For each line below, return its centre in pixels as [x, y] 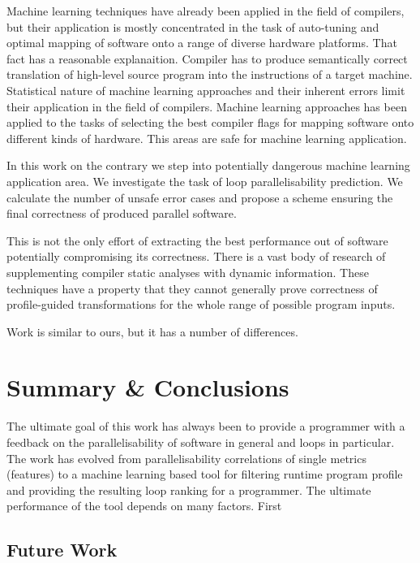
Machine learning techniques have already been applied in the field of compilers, [206, 11]
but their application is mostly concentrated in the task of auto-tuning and [193, 26]
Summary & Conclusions [148, 387]
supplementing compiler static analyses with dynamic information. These [188, 272]
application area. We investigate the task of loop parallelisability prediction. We [205, 181]
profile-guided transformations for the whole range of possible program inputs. [201, 304]
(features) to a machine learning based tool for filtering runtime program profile [205, 474]
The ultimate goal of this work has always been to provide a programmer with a [206, 426]
